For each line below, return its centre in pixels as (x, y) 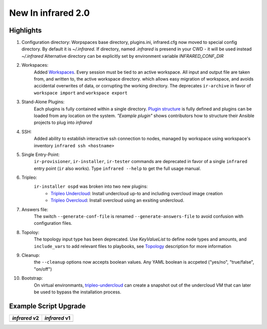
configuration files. (53, 223)
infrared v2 (25, 318)
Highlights (25, 30)
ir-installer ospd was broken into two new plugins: (91, 186)
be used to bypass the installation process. (77, 292)
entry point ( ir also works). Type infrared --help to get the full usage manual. (117, 168)
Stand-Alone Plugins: (43, 102)
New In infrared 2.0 (49, 13)
